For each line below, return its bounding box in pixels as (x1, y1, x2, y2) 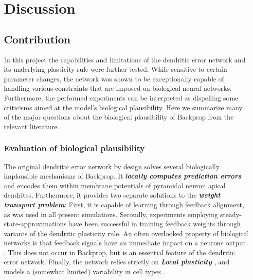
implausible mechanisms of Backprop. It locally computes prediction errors (4, 171, 241, 181)
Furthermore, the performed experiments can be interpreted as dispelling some (4, 92, 238, 102)
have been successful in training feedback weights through (69, 219, 241, 229)
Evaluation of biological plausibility (4, 142, 145, 154)
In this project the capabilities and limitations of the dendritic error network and (4, 54, 246, 64)
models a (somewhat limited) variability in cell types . (4, 266, 165, 277)
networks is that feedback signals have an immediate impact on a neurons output (4, 238, 246, 248)
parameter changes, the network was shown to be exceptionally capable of (4, 73, 224, 83)
